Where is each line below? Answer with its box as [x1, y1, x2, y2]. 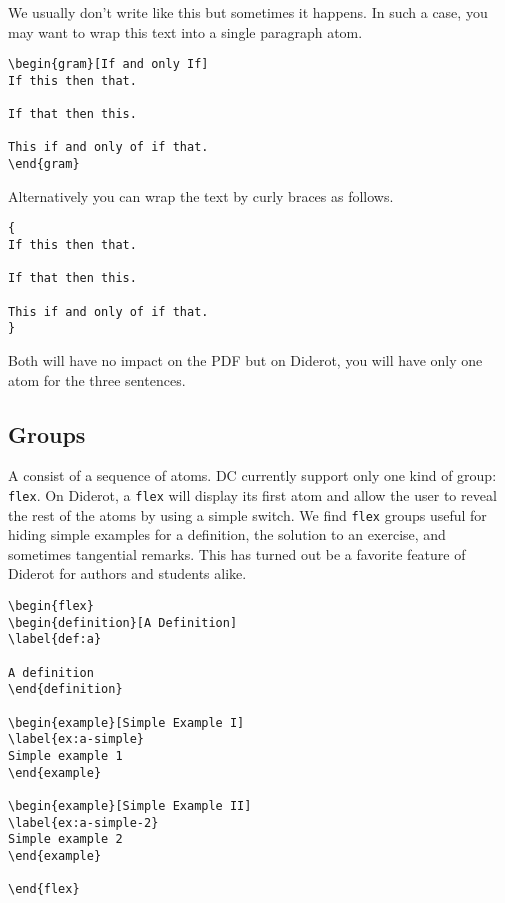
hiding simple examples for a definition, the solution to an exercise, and [8, 524, 446, 545]
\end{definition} [8, 682, 123, 697]
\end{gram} [8, 157, 80, 172]
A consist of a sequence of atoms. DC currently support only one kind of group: [8, 465, 497, 486]
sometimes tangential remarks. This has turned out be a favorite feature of [8, 543, 466, 564]
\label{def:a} [8, 632, 102, 647]
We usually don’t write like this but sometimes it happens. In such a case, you [8, 2, 488, 22]
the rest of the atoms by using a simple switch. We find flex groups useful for [8, 504, 487, 525]
